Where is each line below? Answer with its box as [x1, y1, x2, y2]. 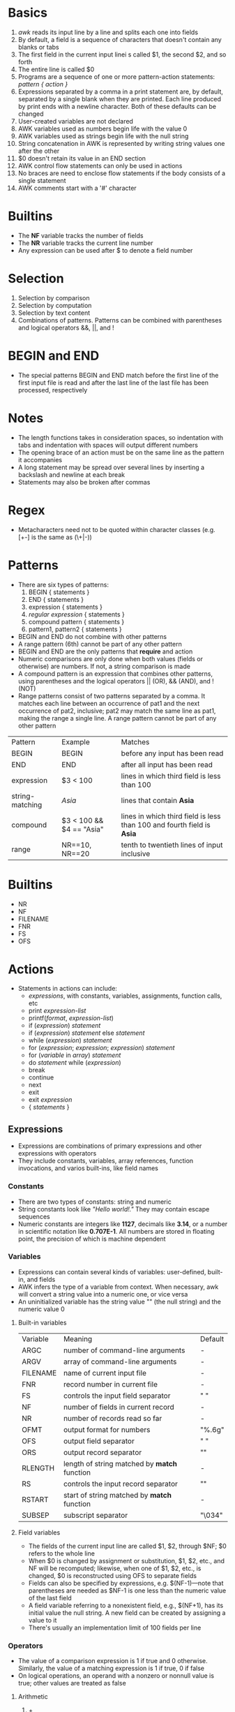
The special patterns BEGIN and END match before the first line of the [17, 371, 219, 379]
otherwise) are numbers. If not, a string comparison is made [17, 662, 191, 670]
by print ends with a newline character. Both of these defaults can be [17, 102, 217, 110]
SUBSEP [21, 1510, 50, 1520]
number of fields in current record [63, 1402, 175, 1412]
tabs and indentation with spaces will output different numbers [17, 441, 198, 449]
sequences [17, 1212, 51, 1220]
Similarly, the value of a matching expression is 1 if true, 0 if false [17, 1664, 205, 1673]
